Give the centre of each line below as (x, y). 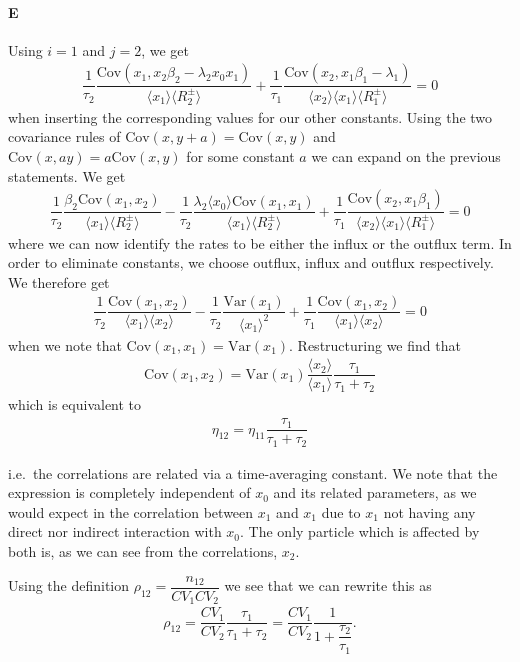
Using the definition (69, 585)
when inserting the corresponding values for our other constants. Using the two (250, 116)
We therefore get (59, 281)
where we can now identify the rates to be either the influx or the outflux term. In (260, 242)
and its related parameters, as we (375, 492)
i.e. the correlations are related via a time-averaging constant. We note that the (253, 472)
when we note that (65, 344)
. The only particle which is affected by (360, 531)
